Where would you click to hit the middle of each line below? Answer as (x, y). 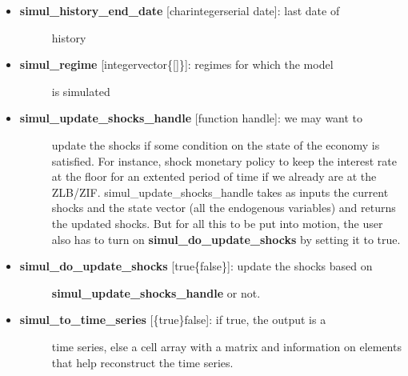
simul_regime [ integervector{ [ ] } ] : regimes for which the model (176, 64)
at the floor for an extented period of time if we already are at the (214, 176)
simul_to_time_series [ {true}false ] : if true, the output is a (173, 320)
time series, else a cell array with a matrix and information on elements (226, 346)
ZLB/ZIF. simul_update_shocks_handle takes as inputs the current (220, 192)
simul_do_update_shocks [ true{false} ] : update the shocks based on (196, 266)
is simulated (81, 91)
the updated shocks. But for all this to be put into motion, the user (217, 223)
